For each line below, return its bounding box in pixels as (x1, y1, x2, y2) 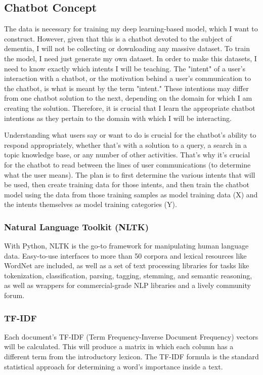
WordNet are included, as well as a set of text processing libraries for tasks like (4, 260, 249, 271)
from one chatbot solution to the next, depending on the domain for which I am (4, 93, 252, 103)
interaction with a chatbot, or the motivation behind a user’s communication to (4, 73, 251, 84)
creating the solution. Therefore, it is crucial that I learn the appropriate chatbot (4, 102, 255, 113)
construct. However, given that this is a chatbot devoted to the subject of (4, 33, 232, 44)
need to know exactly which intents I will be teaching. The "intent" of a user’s (4, 63, 245, 73)
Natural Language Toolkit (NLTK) (4, 220, 149, 233)
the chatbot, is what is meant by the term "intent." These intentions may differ (4, 82, 249, 93)
